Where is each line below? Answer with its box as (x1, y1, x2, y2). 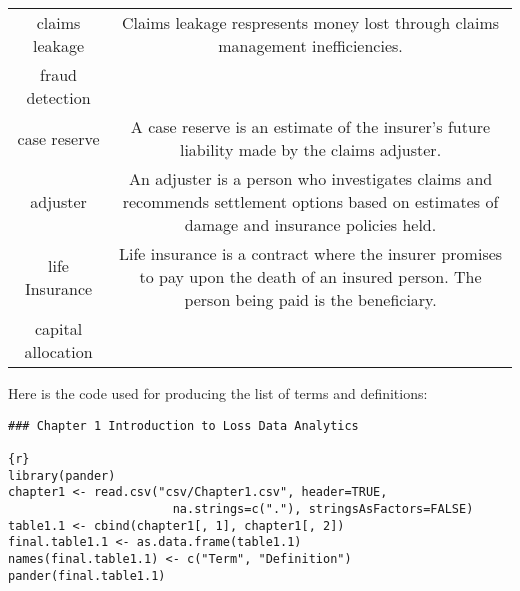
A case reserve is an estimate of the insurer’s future (130, 115, 491, 138)
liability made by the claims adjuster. (179, 138, 442, 161)
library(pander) (8, 468, 116, 483)
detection (26, 86, 91, 109)
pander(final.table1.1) (8, 568, 166, 583)
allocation (24, 340, 93, 363)
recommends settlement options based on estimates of (122, 190, 499, 213)
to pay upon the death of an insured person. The (139, 265, 482, 288)
